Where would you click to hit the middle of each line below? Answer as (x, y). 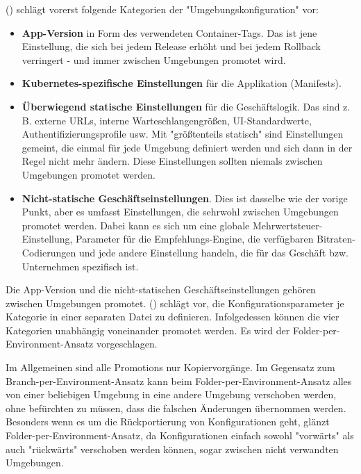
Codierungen (49, 252)
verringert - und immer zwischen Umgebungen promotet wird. (154, 59)
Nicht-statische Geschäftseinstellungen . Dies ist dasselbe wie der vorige (185, 198)
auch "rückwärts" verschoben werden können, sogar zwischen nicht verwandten (172, 449)
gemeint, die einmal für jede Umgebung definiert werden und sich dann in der (187, 147)
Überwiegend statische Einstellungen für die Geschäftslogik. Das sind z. (186, 106)
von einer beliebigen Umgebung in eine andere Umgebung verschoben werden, (171, 394)
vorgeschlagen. (127, 344)
